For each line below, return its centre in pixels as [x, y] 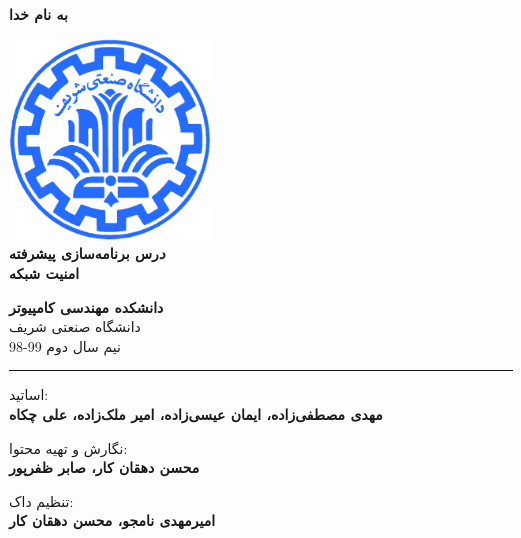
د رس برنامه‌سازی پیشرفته [87, 253]
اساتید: [29, 394]
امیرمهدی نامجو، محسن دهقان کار [112, 520]
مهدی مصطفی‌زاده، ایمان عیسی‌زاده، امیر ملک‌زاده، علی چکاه [196, 413]
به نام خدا [38, 14]
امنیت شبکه [44, 272]
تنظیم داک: [41, 500]
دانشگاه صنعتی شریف [75, 326]
